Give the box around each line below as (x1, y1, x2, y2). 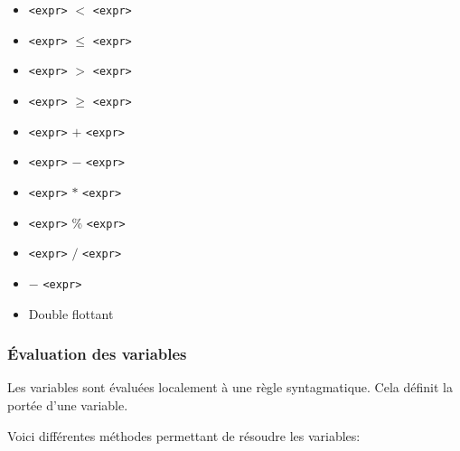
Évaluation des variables (7, 343, 187, 365)
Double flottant (28, 304, 114, 323)
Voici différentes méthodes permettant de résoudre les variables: (7, 426, 361, 445)
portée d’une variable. (7, 395, 128, 414)
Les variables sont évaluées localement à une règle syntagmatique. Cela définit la (7, 378, 453, 397)
